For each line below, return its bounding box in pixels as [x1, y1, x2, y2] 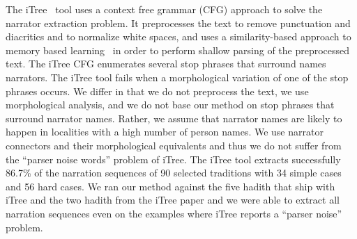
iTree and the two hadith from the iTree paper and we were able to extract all [6, 192, 340, 207]
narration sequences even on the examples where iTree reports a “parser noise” [6, 206, 342, 220]
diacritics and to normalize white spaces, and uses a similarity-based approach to [6, 29, 351, 44]
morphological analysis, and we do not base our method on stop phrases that [6, 97, 335, 112]
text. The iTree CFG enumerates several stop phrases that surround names [6, 56, 326, 71]
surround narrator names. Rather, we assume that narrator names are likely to [6, 110, 342, 125]
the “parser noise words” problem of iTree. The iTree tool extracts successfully [6, 151, 341, 166]
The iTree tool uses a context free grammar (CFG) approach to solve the [6, 2, 323, 16]
